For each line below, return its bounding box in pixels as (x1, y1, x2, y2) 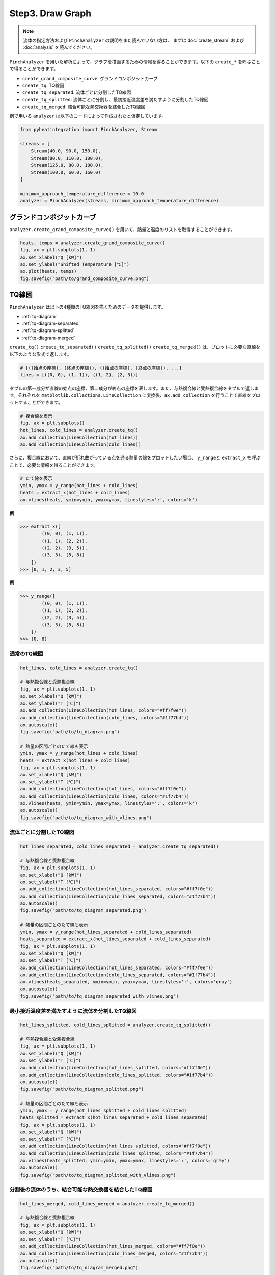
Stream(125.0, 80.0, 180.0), (31, 162, 104, 168)
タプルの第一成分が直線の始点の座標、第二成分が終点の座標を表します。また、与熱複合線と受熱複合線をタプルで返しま (9, 385, 259, 391)
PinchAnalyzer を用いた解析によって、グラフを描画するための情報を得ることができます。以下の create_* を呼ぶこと (9, 59, 261, 65)
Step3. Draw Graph (9, 8, 92, 19)
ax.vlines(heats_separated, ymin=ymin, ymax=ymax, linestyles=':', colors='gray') (20, 979, 233, 985)
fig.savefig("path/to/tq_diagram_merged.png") (20, 1265, 139, 1271)
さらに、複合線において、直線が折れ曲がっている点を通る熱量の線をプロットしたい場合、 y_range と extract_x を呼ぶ (9, 454, 261, 461)
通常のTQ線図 (9, 650, 43, 657)
